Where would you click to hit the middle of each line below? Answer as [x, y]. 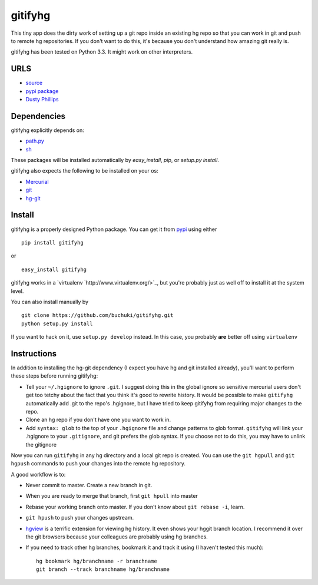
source [34, 83]
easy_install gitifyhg [54, 269]
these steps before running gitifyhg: [54, 376]
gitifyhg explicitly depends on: [48, 130]
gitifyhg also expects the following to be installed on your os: [85, 171]
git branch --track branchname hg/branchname [103, 569]
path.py [35, 141]
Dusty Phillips [42, 100]
